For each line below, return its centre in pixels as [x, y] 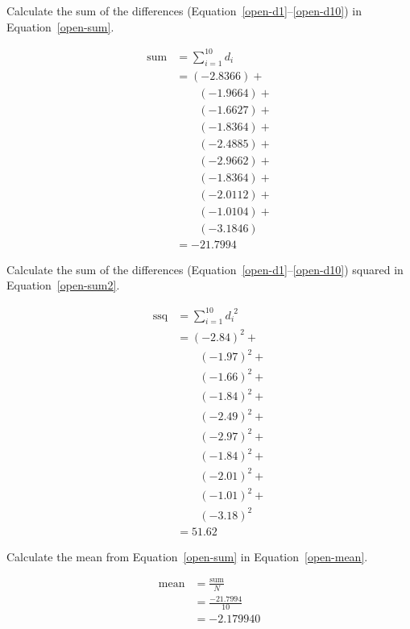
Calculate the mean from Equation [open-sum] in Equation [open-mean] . [187, 556]
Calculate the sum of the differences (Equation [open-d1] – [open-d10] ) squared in [205, 269]
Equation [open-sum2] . [63, 285]
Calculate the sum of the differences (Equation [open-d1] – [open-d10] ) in [184, 10]
